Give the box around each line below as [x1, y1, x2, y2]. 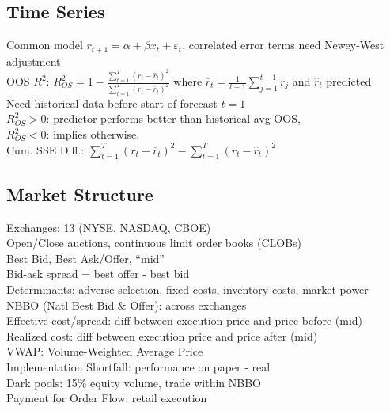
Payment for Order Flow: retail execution [6, 390, 207, 406]
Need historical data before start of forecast [6, 94, 218, 111]
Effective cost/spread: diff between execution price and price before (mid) [6, 312, 363, 329]
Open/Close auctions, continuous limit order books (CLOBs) [6, 234, 302, 251]
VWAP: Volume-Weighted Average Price [6, 343, 203, 360]
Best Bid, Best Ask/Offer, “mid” [6, 249, 165, 266]
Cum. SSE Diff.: [6, 141, 85, 158]
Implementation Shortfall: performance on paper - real [6, 358, 271, 375]
